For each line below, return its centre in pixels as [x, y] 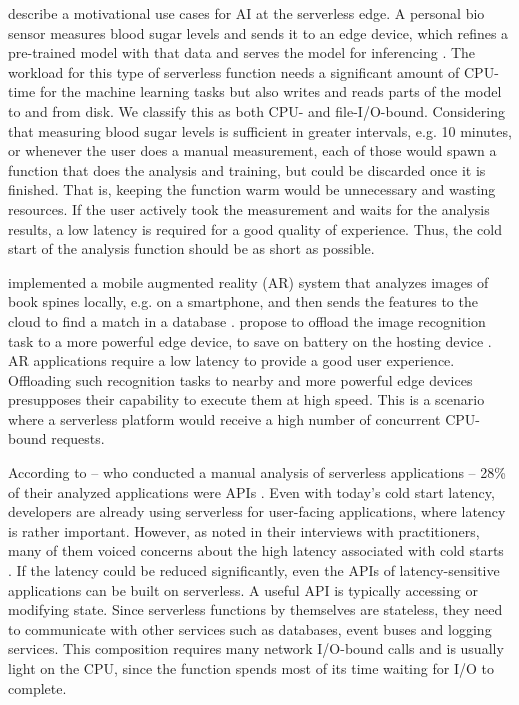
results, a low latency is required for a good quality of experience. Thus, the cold [255, 228]
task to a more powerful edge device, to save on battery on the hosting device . [250, 340]
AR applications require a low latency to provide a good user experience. [231, 360]
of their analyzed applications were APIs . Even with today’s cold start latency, [251, 491]
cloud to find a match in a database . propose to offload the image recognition [247, 320]
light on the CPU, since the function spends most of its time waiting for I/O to [251, 668]
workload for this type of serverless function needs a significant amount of [234, 71]
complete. [37, 687]
